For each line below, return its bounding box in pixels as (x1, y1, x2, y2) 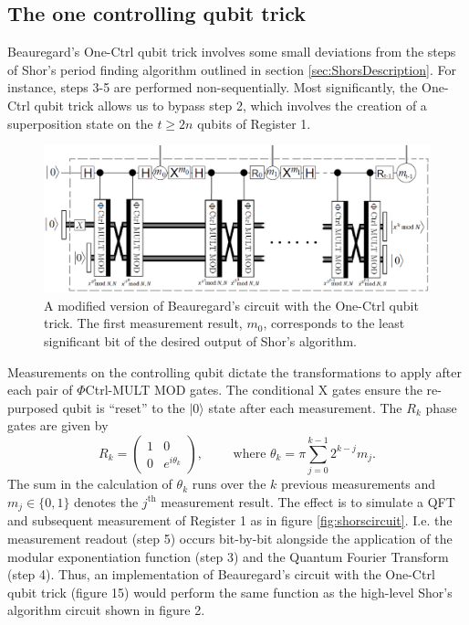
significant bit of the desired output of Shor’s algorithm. (44, 332, 358, 351)
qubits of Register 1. (197, 113, 311, 132)
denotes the (74, 492, 139, 511)
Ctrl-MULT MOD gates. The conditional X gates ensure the (85, 380, 422, 399)
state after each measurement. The (208, 397, 402, 417)
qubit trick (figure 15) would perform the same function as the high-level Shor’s (7, 582, 453, 601)
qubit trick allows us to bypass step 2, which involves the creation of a (34, 95, 427, 114)
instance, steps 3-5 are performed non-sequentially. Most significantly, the (7, 78, 418, 97)
